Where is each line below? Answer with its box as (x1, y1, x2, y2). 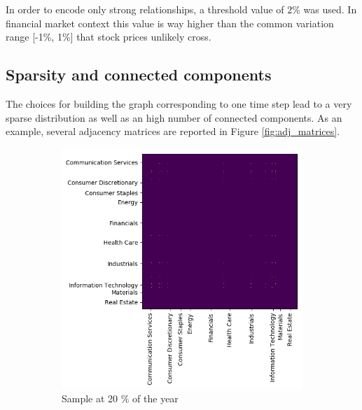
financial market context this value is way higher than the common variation (6, 15, 334, 30)
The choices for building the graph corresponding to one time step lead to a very (6, 96, 352, 111)
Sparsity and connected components (6, 64, 272, 85)
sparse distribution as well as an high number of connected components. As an (6, 110, 342, 125)
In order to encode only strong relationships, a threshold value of (6, 2, 284, 16)
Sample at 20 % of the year (62, 391, 179, 406)
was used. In (303, 2, 357, 16)
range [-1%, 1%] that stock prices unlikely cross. (6, 29, 211, 44)
